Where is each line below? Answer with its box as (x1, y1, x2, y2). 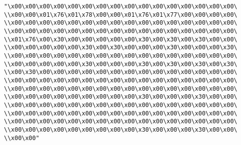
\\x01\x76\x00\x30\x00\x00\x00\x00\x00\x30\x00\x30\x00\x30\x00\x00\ (4, 36, 238, 43)
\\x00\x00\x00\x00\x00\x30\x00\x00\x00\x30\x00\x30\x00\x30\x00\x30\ (4, 60, 238, 68)
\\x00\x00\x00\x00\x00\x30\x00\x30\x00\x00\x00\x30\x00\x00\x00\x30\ (4, 44, 238, 51)
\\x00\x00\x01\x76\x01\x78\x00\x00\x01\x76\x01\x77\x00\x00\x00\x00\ (4, 11, 238, 18)
